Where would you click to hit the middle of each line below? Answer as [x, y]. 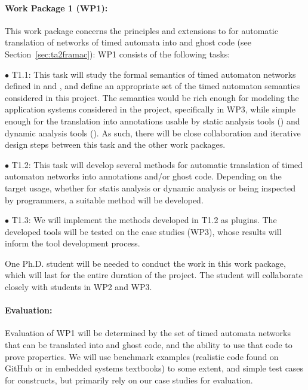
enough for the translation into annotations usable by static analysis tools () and [153, 121]
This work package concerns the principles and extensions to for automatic [141, 30]
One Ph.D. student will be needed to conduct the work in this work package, [145, 263]
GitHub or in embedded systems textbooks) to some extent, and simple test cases [154, 368]
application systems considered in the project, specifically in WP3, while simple [150, 109]
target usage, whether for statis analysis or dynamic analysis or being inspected [150, 188]
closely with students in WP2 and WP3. [78, 287]
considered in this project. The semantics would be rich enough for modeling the [152, 97]
